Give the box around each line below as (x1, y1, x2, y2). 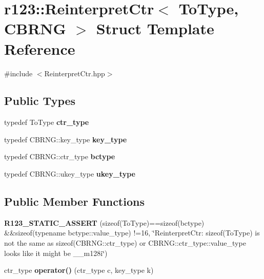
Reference (4, 38, 75, 59)
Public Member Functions (4, 194, 145, 209)
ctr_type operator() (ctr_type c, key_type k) (4, 265, 154, 275)
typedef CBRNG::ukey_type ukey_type (4, 168, 135, 179)
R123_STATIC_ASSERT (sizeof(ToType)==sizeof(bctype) (4, 217, 205, 228)
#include (4, 68, 33, 78)
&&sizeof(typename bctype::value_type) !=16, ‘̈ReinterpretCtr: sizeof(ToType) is (4, 227, 260, 238)
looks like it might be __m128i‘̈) (4, 247, 108, 258)
